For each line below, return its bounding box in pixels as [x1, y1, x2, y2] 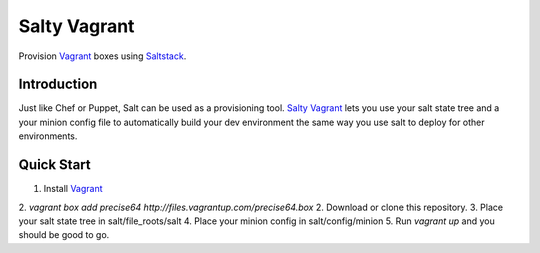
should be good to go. [18, 229, 110, 241]
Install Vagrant [43, 183, 104, 195]
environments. [18, 130, 78, 142]
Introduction [18, 76, 98, 93]
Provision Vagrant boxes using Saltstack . [18, 50, 187, 62]
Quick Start [18, 156, 91, 174]
